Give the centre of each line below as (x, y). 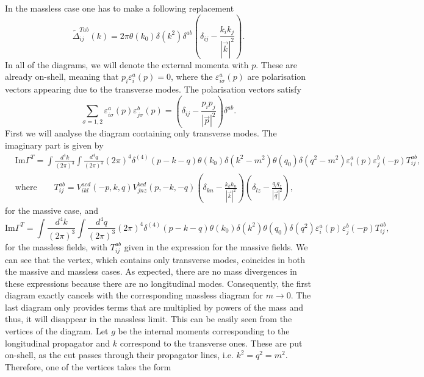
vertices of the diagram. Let (57, 331)
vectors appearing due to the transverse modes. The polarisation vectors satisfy (153, 89)
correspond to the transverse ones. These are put (211, 343)
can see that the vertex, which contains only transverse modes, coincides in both (155, 259)
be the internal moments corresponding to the (204, 331)
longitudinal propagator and (58, 343)
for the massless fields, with (56, 246)
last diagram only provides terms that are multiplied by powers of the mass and (154, 307)
